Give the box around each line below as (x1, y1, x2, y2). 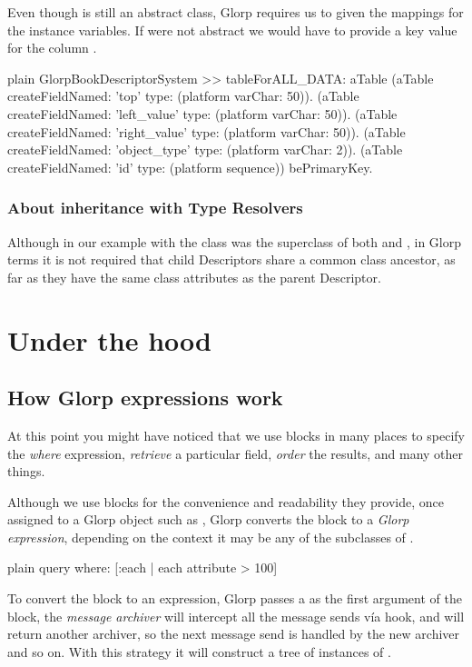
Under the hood (7, 321, 211, 358)
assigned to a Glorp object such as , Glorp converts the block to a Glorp (7, 510, 409, 529)
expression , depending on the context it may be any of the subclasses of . (7, 527, 414, 546)
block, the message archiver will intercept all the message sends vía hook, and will (7, 606, 465, 625)
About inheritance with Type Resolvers (7, 196, 303, 219)
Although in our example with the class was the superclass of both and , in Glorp (7, 232, 462, 251)
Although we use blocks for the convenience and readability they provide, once (7, 492, 444, 511)
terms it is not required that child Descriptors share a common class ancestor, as (7, 250, 456, 269)
